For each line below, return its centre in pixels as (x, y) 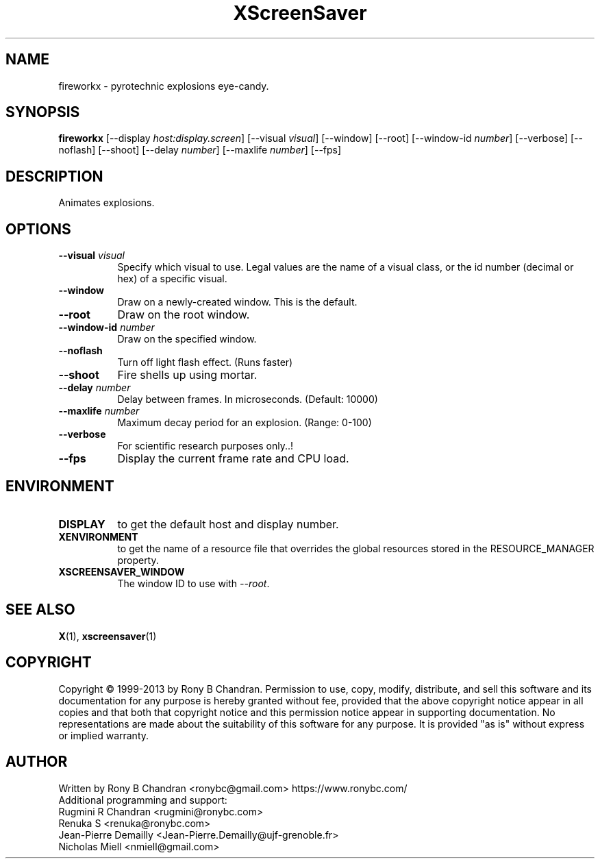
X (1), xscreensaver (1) (108, 636)
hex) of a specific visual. (172, 279)
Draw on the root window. (184, 315)
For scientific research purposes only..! (205, 446)
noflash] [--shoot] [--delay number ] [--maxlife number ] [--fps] (200, 150)
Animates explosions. (107, 203)
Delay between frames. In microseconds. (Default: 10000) (248, 399)
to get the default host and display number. (228, 524)
